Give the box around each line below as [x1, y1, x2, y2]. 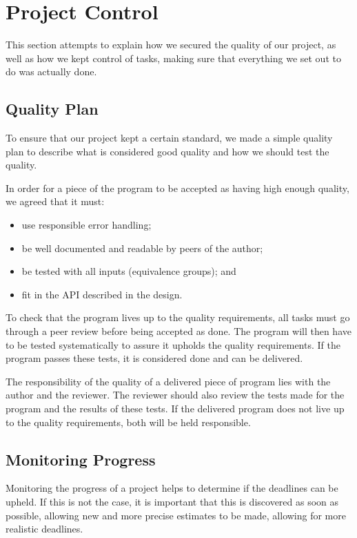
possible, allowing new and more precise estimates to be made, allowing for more [6, 508, 346, 522]
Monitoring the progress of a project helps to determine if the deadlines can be [6, 481, 338, 495]
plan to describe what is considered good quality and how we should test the [6, 144, 329, 158]
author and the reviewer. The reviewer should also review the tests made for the [6, 387, 345, 402]
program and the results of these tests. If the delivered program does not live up [6, 401, 345, 416]
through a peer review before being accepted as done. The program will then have [6, 324, 351, 338]
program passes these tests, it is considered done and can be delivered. [6, 351, 303, 365]
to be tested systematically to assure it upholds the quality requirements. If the [6, 337, 340, 352]
